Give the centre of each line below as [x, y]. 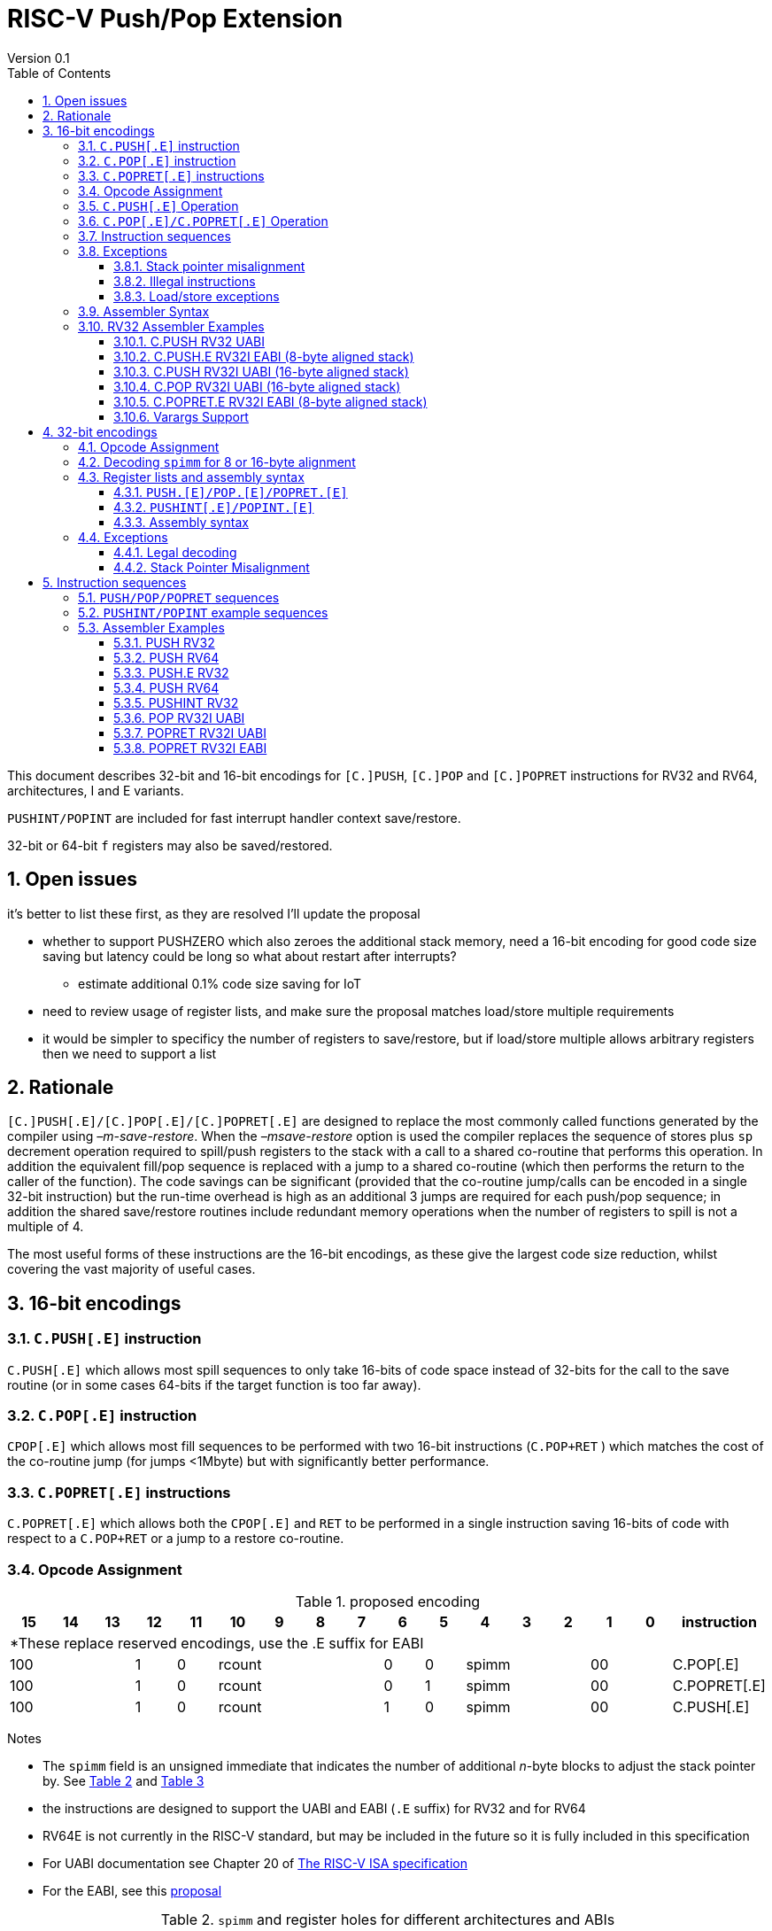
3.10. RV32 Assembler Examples [171, 326]
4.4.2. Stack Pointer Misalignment [212, 567]
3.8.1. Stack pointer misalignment [209, 266]
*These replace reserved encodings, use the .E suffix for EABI [217, 1643]
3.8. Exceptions [123, 251]
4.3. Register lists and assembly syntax [191, 477]
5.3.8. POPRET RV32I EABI [190, 748]
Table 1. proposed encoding [388, 1601]
